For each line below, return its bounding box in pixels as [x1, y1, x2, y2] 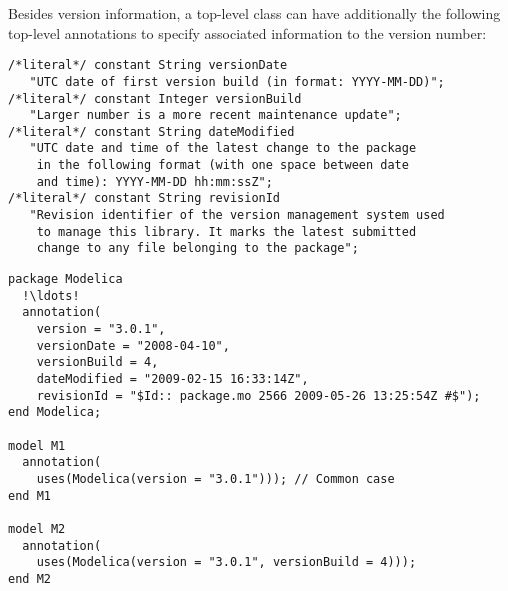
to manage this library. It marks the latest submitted [36, 224, 417, 239]
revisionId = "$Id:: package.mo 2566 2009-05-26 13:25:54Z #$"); [36, 388, 481, 403]
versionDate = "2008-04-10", [36, 338, 230, 353]
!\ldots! [22, 288, 80, 303]
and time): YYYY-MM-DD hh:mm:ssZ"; [36, 174, 273, 189]
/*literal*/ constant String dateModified [8, 124, 295, 139]
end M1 [8, 488, 51, 503]
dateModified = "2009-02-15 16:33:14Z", [36, 372, 309, 386]
